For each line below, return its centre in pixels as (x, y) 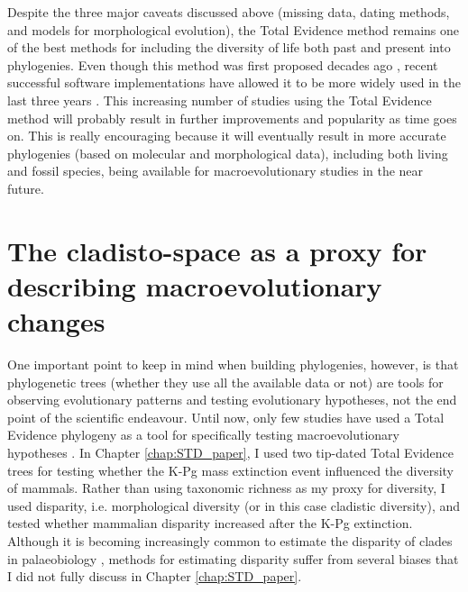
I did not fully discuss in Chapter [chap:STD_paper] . (155, 576)
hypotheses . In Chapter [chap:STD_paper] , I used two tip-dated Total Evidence (231, 452)
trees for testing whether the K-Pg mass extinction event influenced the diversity (230, 470)
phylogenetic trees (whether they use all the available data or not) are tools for (225, 382)
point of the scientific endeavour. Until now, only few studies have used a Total (226, 417)
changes (56, 321)
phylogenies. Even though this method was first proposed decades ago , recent (223, 64)
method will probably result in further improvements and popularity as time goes (232, 118)
